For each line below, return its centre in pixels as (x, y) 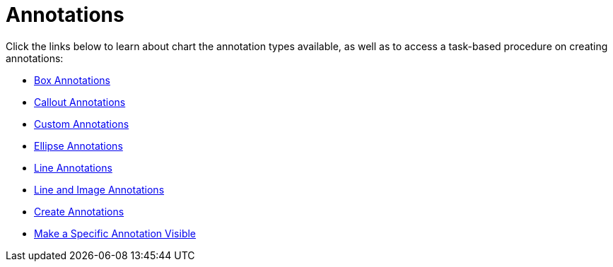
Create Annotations (79, 211)
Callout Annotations (80, 102)
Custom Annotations (82, 124)
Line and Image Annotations (99, 189)
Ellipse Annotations (78, 146)
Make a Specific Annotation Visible (115, 233)
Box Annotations (72, 80)
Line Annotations (73, 167)
